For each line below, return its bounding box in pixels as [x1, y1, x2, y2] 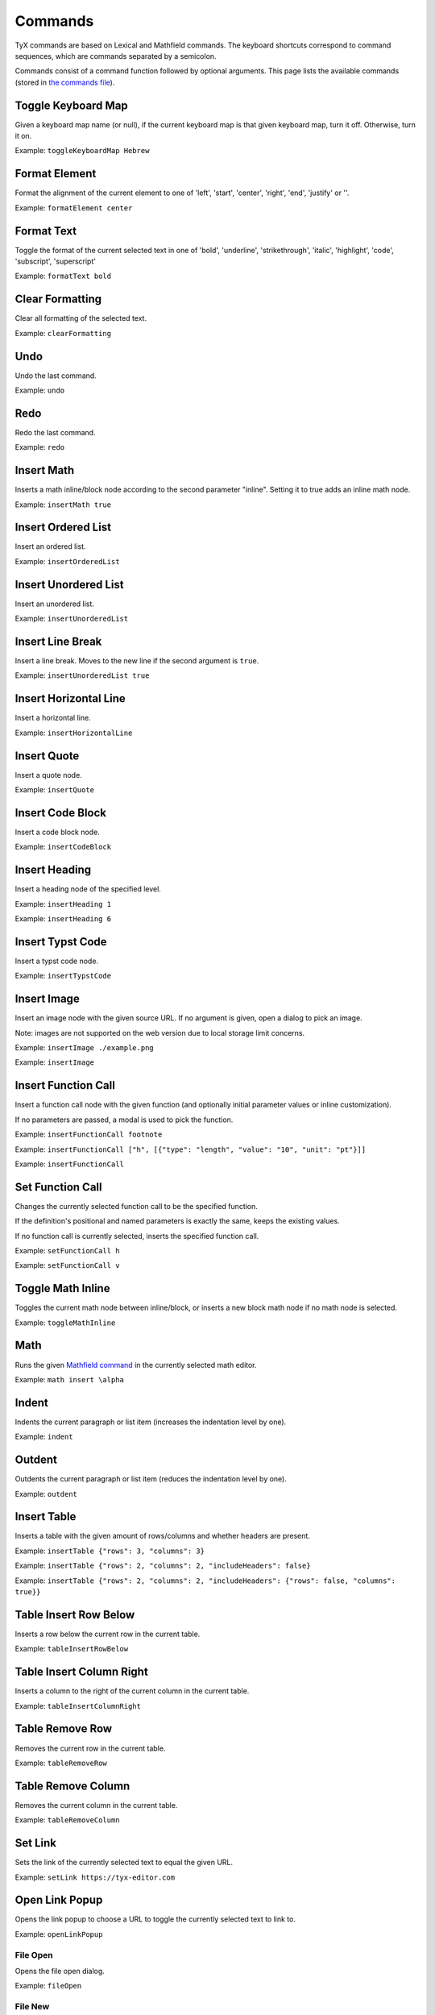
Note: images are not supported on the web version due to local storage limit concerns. [14, 1028, 305, 1037]
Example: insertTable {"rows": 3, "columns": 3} [14, 1546, 205, 1556]
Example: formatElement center [14, 202, 133, 213]
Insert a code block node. [14, 827, 100, 837]
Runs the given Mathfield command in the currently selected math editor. [14, 1360, 257, 1369]
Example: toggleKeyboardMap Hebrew [14, 146, 150, 156]
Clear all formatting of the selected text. [14, 314, 147, 323]
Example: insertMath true [14, 500, 112, 509]
